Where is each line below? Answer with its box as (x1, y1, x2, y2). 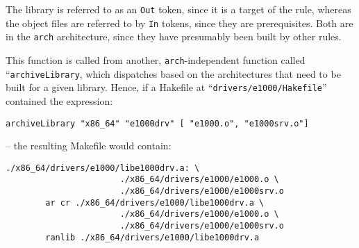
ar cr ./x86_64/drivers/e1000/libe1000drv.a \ (45, 197, 265, 208)
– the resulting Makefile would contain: (6, 138, 172, 153)
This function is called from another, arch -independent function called (6, 52, 306, 67)
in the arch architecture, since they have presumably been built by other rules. (6, 29, 342, 44)
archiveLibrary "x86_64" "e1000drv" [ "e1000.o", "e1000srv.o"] (6, 118, 309, 129)
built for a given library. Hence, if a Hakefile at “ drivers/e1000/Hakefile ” (6, 80, 327, 94)
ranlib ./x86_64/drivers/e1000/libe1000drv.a (45, 232, 260, 242)
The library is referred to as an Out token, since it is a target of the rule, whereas (6, 2, 351, 16)
